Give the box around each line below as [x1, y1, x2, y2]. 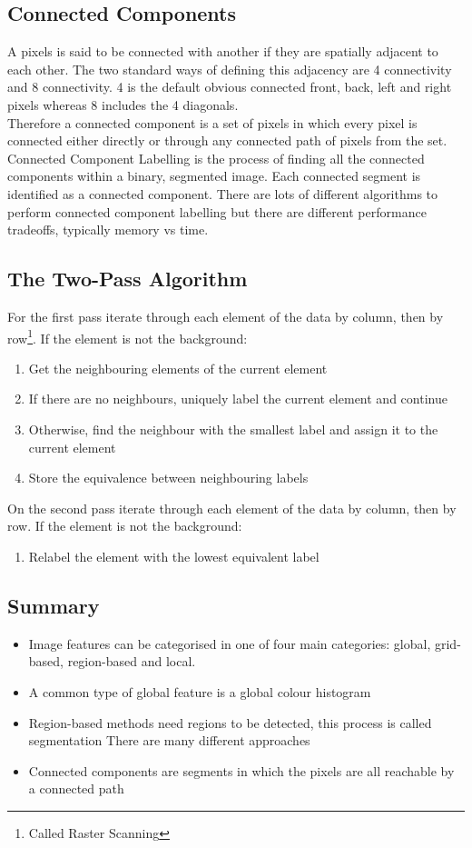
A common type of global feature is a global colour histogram [28, 682, 371, 701]
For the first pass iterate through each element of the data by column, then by [7, 306, 444, 325]
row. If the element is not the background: [7, 516, 242, 535]
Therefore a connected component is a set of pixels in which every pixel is [7, 113, 418, 132]
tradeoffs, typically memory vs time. [7, 220, 209, 239]
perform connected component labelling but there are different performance [7, 202, 427, 221]
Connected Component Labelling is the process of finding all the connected [7, 148, 425, 167]
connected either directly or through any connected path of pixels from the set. [7, 131, 447, 150]
